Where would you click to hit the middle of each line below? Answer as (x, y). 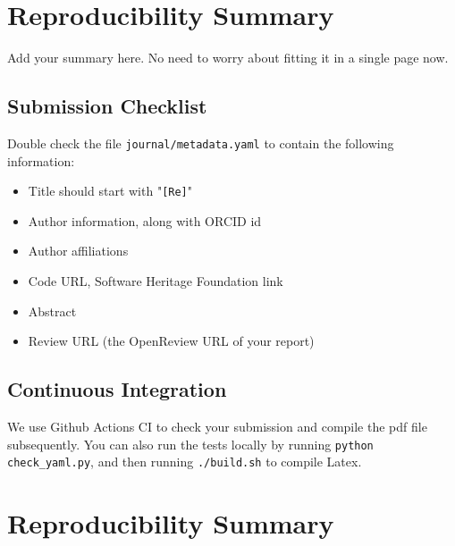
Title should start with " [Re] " (110, 191)
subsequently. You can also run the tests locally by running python (190, 444)
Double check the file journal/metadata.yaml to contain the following (201, 143)
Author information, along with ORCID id (145, 220)
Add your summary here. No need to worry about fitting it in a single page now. (228, 58)
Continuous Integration (117, 389)
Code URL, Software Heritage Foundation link (156, 281)
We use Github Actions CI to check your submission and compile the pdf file (217, 426)
